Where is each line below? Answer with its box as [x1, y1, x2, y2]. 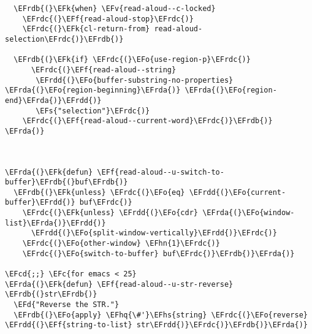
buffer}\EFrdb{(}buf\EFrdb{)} [5, 178, 128, 187]
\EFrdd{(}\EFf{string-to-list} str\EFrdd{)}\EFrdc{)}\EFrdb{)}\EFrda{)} [5, 321, 308, 330]
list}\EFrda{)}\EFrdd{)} [5, 218, 106, 227]
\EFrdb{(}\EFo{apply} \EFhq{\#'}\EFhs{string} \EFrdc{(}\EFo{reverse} [13, 310, 308, 319]
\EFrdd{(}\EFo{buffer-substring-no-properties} [36, 75, 234, 85]
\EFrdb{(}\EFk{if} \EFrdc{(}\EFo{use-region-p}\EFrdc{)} [13, 55, 251, 64]
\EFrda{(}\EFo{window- [202, 208, 295, 218]
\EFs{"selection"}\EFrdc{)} [36, 106, 150, 115]
